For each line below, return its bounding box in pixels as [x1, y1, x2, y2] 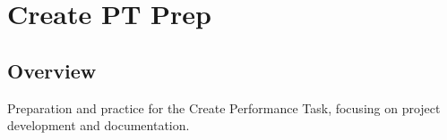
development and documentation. [7, 116, 190, 135]
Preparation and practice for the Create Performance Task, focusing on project [7, 98, 441, 117]
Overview [7, 56, 97, 84]
